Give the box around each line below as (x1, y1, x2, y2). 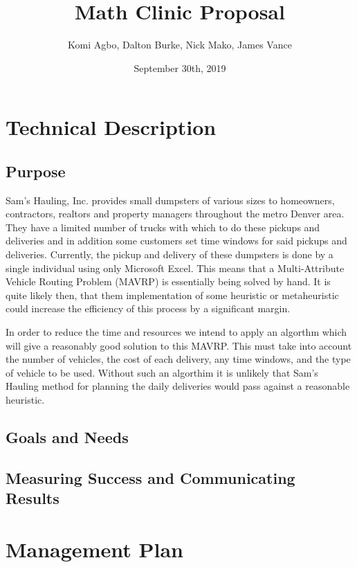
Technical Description (6, 113, 217, 141)
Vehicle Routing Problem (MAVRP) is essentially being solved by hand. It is (6, 274, 331, 289)
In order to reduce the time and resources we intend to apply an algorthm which (6, 325, 347, 339)
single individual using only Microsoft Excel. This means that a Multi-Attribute (6, 260, 345, 275)
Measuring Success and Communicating (6, 467, 295, 488)
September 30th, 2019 (134, 60, 226, 75)
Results (6, 487, 59, 509)
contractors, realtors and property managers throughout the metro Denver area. (6, 206, 345, 221)
